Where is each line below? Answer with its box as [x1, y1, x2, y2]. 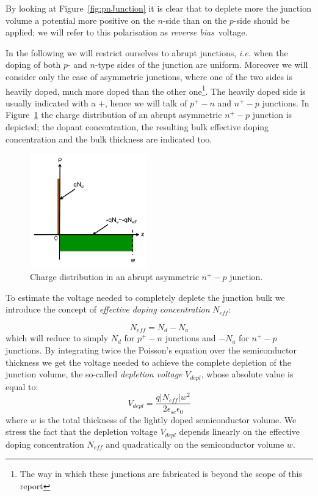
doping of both [5, 58, 61, 71]
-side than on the [162, 13, 227, 26]
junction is [252, 108, 292, 121]
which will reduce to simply [5, 331, 109, 344]
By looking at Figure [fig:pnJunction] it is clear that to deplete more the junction [5, 2, 311, 14]
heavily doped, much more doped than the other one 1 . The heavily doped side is [5, 83, 306, 97]
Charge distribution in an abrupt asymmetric [30, 270, 199, 283]
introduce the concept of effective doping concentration [5, 303, 210, 316]
